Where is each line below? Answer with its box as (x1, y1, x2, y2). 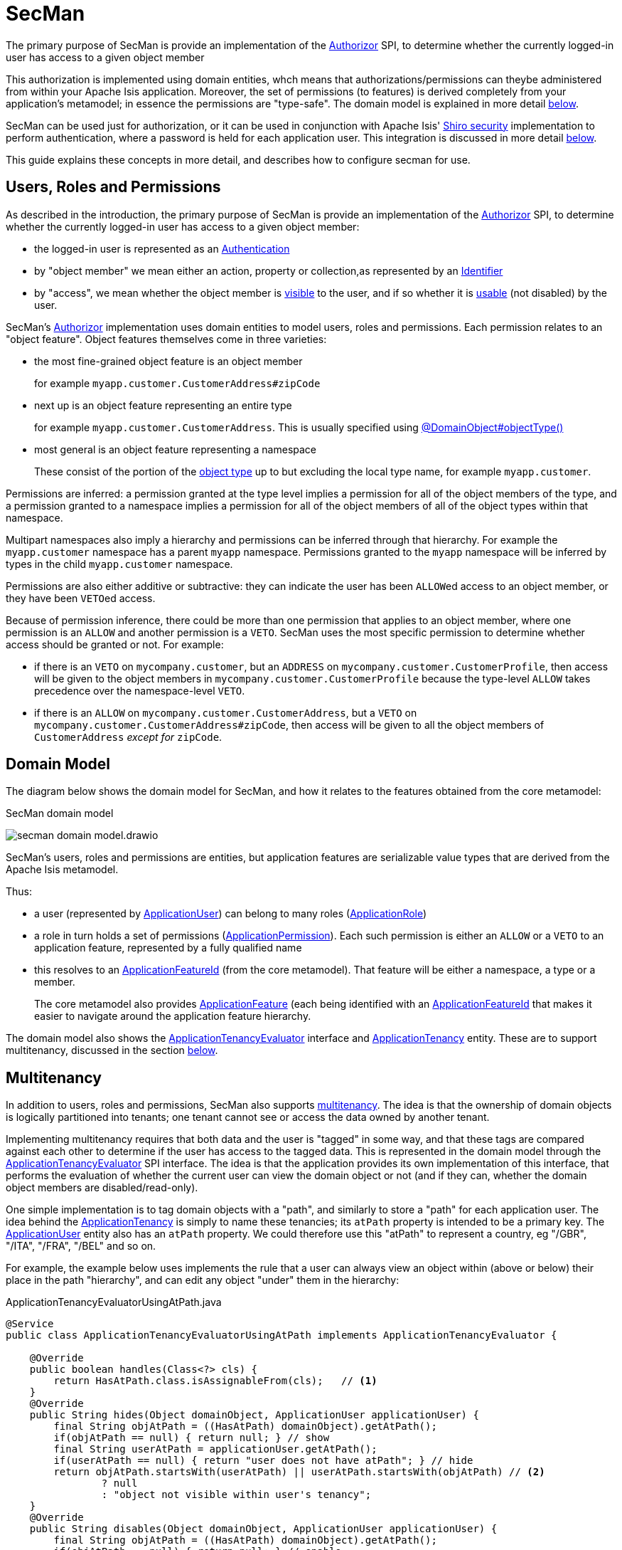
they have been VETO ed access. (6, 591, 156, 604)
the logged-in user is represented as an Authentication (34, 242, 290, 255)
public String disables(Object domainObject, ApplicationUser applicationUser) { (29, 1523, 498, 1535)
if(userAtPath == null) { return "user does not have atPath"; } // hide (53, 1455, 473, 1467)
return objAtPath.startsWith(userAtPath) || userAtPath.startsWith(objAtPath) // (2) (53, 1466, 545, 1478)
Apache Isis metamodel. (6, 863, 119, 876)
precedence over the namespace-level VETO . (34, 684, 245, 697)
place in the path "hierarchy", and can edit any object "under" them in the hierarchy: (6, 1274, 400, 1287)
